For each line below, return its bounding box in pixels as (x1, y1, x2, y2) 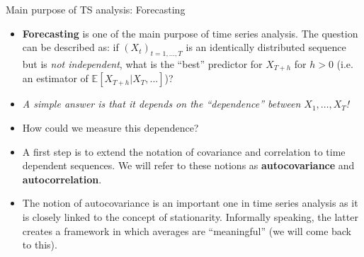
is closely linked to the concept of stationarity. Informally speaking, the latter (22, 210, 358, 224)
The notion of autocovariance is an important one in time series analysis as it (22, 195, 358, 210)
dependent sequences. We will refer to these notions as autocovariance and (22, 158, 355, 173)
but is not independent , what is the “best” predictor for (22, 56, 263, 71)
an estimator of (22, 71, 89, 86)
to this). (22, 237, 57, 252)
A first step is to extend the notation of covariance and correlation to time (22, 144, 346, 159)
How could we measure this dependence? (22, 120, 199, 135)
